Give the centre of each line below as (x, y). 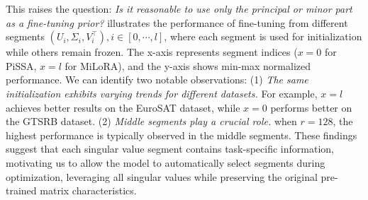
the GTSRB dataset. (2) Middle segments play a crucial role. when (151, 121)
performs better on (311, 107)
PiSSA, (21, 65)
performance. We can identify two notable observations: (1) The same (157, 80)
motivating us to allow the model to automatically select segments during (166, 162)
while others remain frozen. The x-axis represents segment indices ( (152, 52)
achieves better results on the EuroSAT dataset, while (123, 107)
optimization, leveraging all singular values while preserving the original (162, 176)
